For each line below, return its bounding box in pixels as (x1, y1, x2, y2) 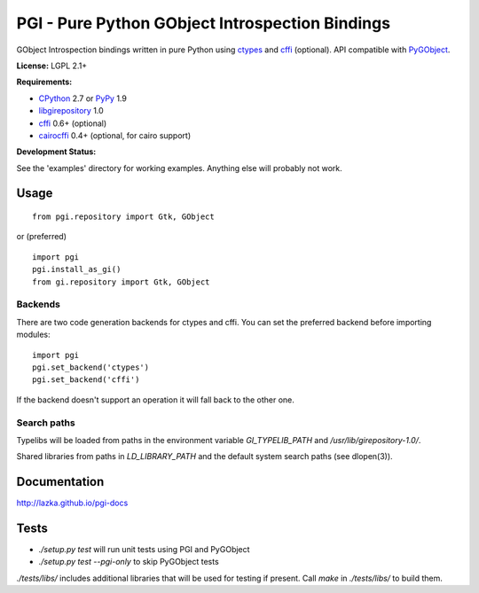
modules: (16, 329, 51, 340)
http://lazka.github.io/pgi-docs (16, 497, 129, 509)
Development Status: (16, 146, 97, 157)
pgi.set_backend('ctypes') (32, 362, 150, 372)
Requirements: (16, 76, 73, 88)
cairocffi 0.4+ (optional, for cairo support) (38, 129, 192, 141)
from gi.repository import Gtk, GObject (32, 277, 210, 287)
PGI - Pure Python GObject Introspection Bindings (16, 13, 390, 33)
